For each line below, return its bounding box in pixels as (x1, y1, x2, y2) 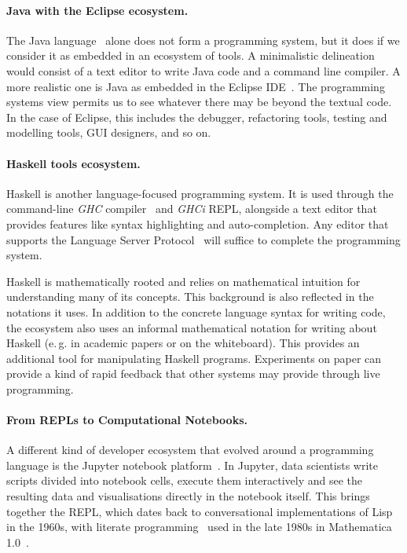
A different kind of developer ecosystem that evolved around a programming (6, 441, 374, 458)
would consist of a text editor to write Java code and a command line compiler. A (6, 62, 401, 79)
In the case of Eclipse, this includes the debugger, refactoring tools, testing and (6, 108, 387, 125)
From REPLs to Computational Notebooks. (6, 412, 247, 428)
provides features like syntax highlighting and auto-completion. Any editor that (6, 215, 389, 232)
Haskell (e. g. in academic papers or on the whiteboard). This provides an (6, 335, 360, 351)
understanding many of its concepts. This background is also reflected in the (6, 288, 374, 305)
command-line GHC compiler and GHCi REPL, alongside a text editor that (6, 200, 377, 217)
